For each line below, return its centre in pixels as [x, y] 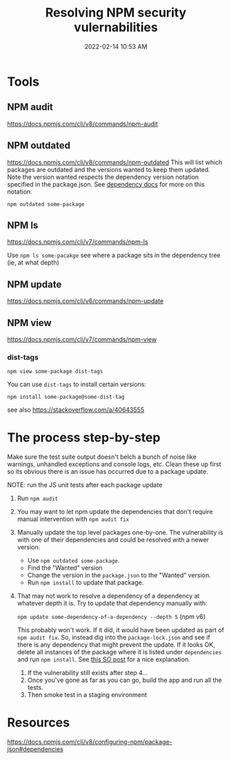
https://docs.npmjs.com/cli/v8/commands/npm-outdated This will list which [115, 162]
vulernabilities [116, 27]
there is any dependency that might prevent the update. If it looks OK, [116, 645]
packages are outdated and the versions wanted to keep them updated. [109, 169]
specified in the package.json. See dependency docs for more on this [106, 184]
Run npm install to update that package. [86, 582]
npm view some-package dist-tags [55, 372]
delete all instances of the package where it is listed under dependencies [119, 652]
